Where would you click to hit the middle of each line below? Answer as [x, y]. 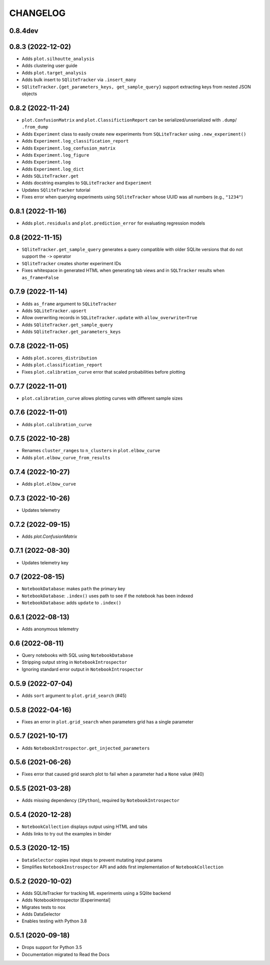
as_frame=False [40, 277]
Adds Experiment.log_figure [55, 155]
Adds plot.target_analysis [54, 73]
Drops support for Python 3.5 [52, 947]
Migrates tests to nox [44, 907]
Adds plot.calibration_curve [57, 424]
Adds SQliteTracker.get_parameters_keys [71, 332]
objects [29, 94]
